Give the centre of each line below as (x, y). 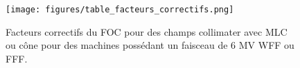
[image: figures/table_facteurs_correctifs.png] (120, 10)
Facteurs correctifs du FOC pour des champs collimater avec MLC (147, 31)
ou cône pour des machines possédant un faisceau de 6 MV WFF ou (150, 45)
